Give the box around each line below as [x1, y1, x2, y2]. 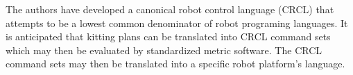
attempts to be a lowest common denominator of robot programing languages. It [6, 15, 348, 30]
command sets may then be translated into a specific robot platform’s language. [6, 56, 345, 71]
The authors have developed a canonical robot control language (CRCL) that [6, 2, 334, 16]
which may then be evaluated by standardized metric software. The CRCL [6, 42, 322, 57]
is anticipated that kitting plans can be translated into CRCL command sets [6, 29, 331, 44]
